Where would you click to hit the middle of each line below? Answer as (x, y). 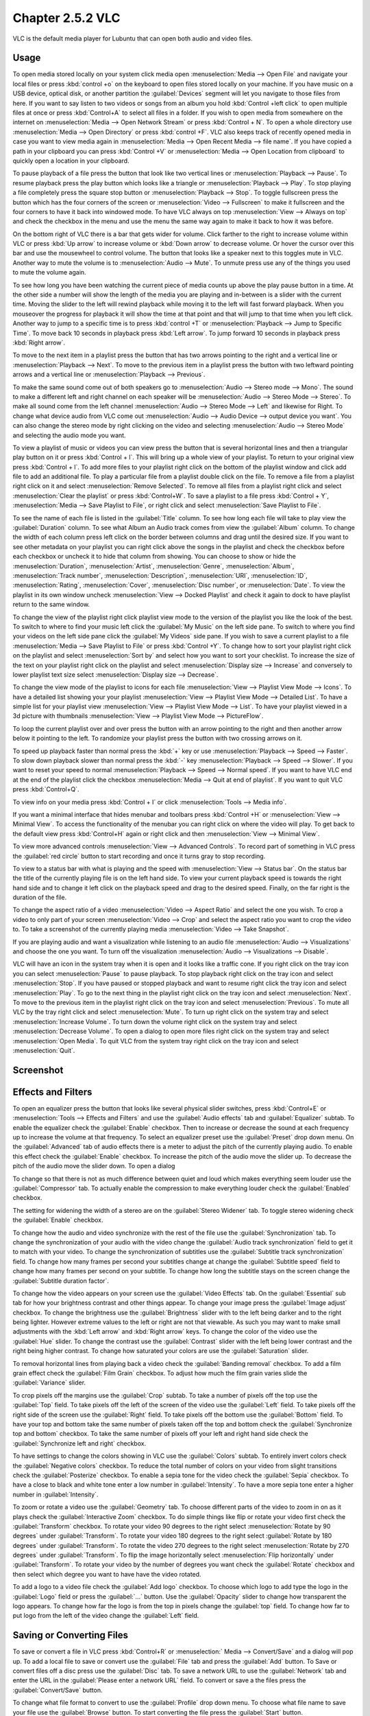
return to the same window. (51, 605)
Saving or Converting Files (71, 1635)
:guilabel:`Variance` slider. (49, 1382)
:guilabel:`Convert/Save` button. (58, 1690)
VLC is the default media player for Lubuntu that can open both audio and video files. (133, 38)
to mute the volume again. (49, 273)
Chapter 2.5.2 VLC (66, 18)
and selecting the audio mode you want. (69, 435)
